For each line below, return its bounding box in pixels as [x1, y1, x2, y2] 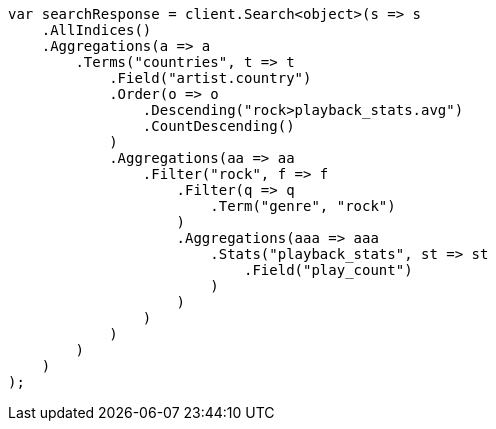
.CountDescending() [142, 118, 295, 134]
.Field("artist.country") [109, 70, 312, 86]
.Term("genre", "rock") [210, 198, 396, 214]
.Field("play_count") [244, 262, 413, 278]
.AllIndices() [41, 22, 152, 38]
